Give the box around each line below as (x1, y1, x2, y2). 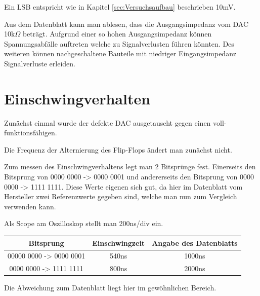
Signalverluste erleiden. (4, 58, 75, 68)
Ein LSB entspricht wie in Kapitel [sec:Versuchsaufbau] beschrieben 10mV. (4, 2, 236, 12)
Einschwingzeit (92, 237, 145, 248)
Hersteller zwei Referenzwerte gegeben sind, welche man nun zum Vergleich (4, 191, 237, 202)
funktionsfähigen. (4, 127, 57, 138)
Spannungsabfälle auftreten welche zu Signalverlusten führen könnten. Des (4, 38, 234, 49)
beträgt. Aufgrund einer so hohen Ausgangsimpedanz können (22, 28, 212, 39)
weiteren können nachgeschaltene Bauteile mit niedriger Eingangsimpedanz (4, 48, 237, 59)
